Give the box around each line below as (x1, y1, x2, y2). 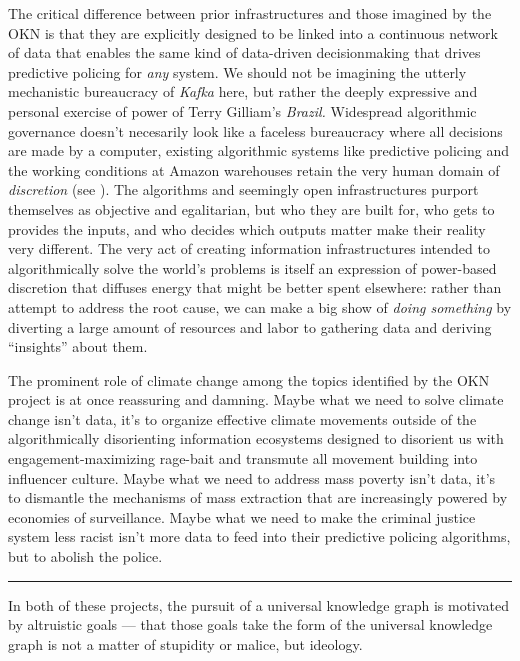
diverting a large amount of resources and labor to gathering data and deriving (8, 316, 492, 337)
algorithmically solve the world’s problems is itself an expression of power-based (8, 257, 497, 278)
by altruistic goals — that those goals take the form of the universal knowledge (8, 614, 493, 635)
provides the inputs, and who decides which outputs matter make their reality (8, 218, 486, 239)
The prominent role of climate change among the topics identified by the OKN (8, 369, 490, 390)
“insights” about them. (8, 336, 148, 357)
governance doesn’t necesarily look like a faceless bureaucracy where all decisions (8, 120, 503, 141)
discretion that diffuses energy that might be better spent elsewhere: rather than (8, 277, 502, 298)
